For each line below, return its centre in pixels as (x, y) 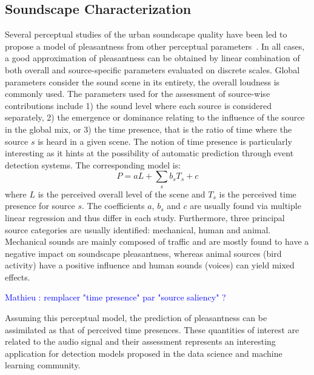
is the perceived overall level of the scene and (122, 194)
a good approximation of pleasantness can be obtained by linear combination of (152, 58)
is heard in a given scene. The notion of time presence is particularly (165, 141)
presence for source (40, 206)
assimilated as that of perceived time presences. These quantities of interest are (152, 329)
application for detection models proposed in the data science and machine (144, 353)
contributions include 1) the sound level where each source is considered (138, 105)
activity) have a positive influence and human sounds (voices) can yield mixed (150, 265)
